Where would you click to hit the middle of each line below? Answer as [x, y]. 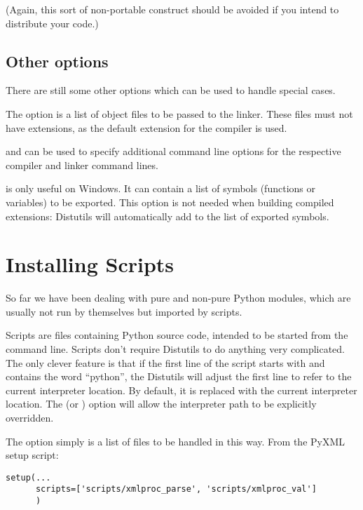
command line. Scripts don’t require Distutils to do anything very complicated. [176, 349]
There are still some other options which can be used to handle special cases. [171, 90]
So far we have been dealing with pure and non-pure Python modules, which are [178, 298]
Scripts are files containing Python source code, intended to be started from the [177, 335]
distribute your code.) [52, 23]
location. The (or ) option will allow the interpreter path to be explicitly [161, 404]
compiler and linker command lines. [82, 165]
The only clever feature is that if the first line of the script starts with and [165, 362]
